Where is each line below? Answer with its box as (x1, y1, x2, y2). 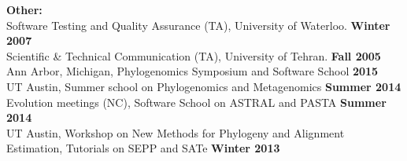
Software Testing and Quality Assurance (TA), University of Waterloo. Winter (6, 16, 390, 33)
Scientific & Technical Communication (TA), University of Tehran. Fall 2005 (6, 47, 381, 64)
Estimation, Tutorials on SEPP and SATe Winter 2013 (6, 140, 280, 156)
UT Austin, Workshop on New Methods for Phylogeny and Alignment (6, 124, 345, 141)
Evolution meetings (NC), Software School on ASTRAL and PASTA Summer (6, 93, 387, 110)
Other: (6, 2, 43, 17)
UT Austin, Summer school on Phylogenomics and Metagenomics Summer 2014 (6, 78, 401, 94)
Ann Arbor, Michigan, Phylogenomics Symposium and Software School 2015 (6, 63, 379, 79)
